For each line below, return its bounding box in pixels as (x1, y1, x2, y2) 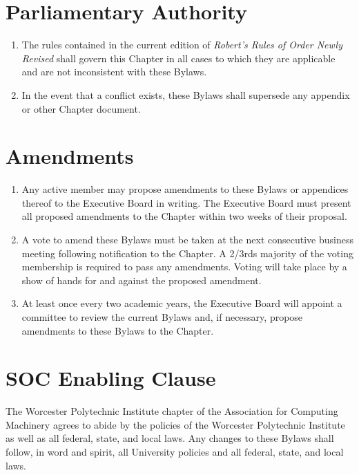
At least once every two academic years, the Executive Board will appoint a (21, 296, 342, 310)
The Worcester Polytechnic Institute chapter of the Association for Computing (6, 404, 338, 418)
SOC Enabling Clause (6, 364, 216, 392)
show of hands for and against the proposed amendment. (21, 272, 262, 287)
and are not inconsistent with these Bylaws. (21, 64, 207, 79)
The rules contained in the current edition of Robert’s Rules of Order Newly (21, 37, 342, 52)
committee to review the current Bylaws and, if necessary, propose (21, 309, 303, 324)
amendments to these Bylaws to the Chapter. (21, 323, 214, 337)
